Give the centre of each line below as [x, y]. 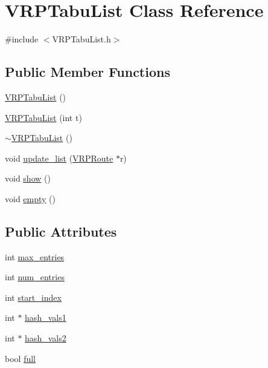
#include [22, 39]
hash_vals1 [46, 317]
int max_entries [35, 256]
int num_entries [35, 277]
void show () [28, 178]
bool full [20, 358]
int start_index [33, 297]
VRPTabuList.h [81, 39]
